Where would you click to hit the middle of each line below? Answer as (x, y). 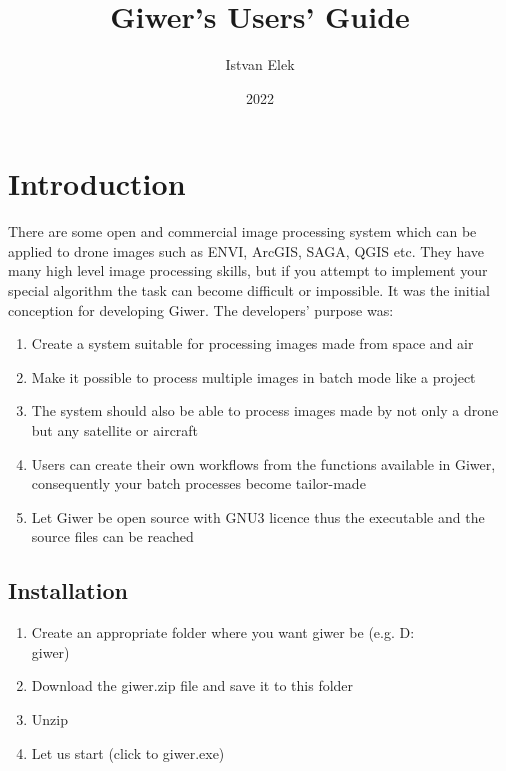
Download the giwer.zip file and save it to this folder (192, 685)
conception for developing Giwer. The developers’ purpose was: (201, 309)
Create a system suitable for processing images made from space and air (252, 343)
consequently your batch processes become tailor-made (198, 483)
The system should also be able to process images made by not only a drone (265, 410)
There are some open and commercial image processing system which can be (242, 231)
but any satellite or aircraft (115, 430)
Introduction (97, 183)
